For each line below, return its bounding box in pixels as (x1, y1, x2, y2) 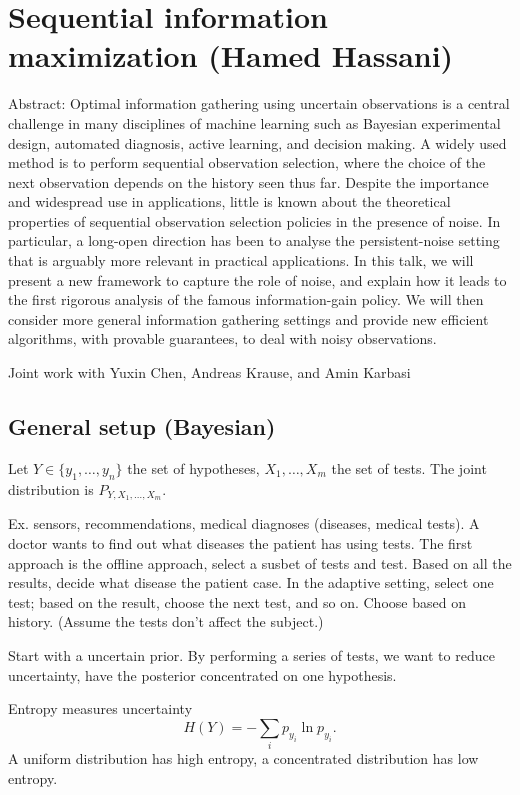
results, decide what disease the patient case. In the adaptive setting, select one (8, 572, 494, 593)
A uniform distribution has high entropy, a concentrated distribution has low (8, 748, 479, 769)
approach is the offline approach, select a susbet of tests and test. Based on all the (8, 552, 512, 573)
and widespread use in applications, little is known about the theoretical (8, 191, 451, 212)
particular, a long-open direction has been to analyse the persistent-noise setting (8, 230, 500, 251)
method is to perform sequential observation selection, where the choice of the (8, 152, 486, 173)
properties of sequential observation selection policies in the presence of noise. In (8, 210, 501, 231)
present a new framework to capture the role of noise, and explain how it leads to (8, 269, 507, 290)
